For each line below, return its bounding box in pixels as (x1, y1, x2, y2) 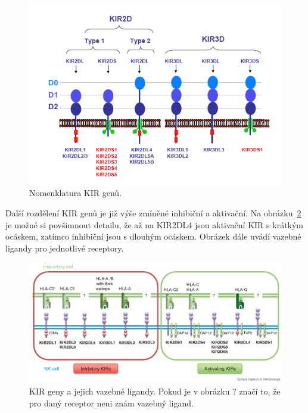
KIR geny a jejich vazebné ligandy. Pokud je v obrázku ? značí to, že (29, 384, 281, 397)
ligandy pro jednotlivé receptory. (5, 241, 124, 254)
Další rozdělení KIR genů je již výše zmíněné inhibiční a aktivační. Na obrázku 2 (5, 206, 301, 219)
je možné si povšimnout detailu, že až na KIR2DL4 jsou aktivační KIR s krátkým (5, 218, 304, 231)
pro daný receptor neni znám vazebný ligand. (29, 396, 194, 409)
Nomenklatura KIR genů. (29, 187, 122, 199)
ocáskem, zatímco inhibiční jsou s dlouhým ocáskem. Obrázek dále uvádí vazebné (5, 230, 301, 243)
